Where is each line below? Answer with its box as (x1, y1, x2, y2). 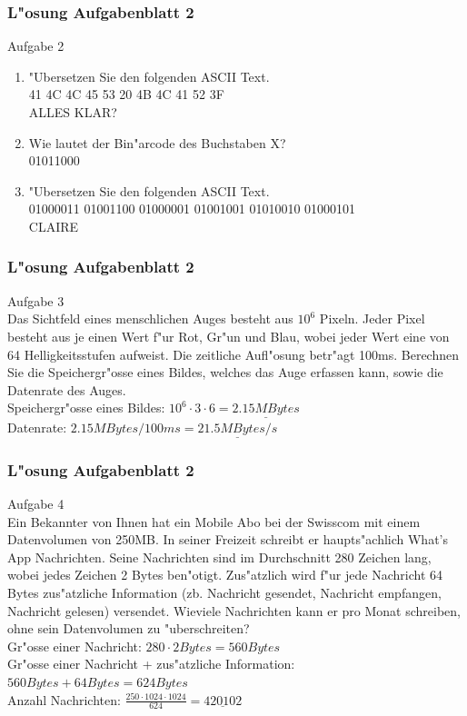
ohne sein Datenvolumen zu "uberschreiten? (7, 619, 250, 638)
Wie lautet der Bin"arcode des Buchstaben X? (28, 133, 286, 152)
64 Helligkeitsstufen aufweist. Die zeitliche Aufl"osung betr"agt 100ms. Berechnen (7, 344, 460, 363)
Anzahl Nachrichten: (7, 690, 121, 709)
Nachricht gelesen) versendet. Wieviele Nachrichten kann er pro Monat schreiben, (7, 601, 461, 620)
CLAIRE (28, 216, 79, 235)
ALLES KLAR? (28, 103, 117, 121)
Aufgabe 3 (7, 291, 65, 310)
